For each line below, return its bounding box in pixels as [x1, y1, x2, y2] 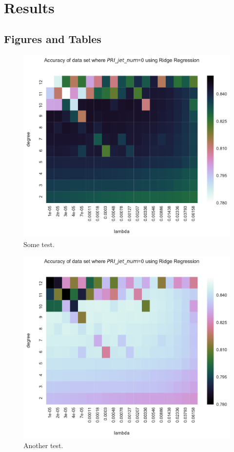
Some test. [23, 239, 55, 249]
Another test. [23, 440, 63, 451]
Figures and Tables [4, 31, 101, 46]
